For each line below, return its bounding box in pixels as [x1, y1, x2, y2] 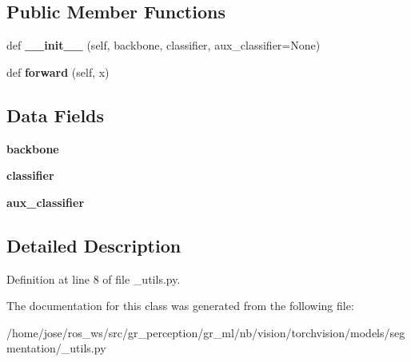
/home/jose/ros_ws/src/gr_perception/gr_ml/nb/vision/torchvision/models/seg [6, 324, 405, 340]
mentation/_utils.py [6, 340, 106, 356]
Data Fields [6, 102, 105, 127]
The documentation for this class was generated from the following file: [6, 297, 354, 314]
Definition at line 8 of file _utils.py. [6, 270, 181, 287]
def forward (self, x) [6, 63, 110, 80]
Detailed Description [6, 233, 182, 257]
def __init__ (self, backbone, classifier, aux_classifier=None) [6, 37, 321, 54]
